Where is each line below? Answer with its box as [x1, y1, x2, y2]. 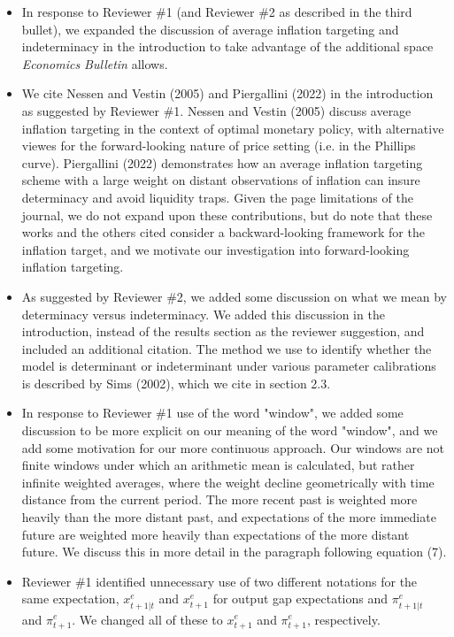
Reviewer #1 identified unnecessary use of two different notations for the [21, 572, 418, 590]
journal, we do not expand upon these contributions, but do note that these [21, 205, 433, 224]
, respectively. [306, 610, 381, 628]
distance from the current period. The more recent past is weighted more [21, 490, 418, 509]
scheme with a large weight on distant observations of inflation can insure [21, 171, 420, 189]
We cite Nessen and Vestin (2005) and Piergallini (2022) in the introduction [21, 84, 434, 103]
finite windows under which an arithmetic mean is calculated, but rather [21, 456, 415, 474]
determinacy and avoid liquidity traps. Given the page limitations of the [21, 188, 413, 206]
